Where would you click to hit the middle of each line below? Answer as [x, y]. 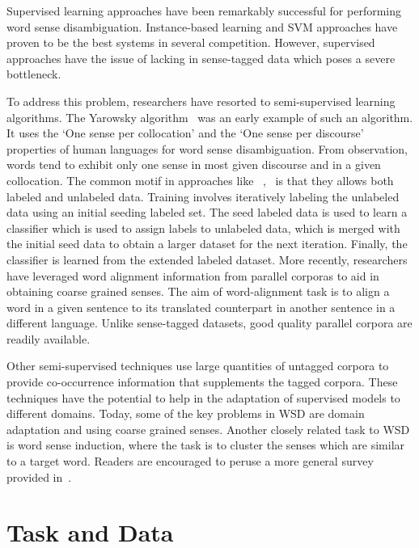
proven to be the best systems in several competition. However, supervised [191, 42]
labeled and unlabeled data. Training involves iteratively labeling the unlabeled [203, 196]
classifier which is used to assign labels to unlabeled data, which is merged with [203, 228]
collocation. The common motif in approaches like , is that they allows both [200, 180]
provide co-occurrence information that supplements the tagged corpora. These [202, 382]
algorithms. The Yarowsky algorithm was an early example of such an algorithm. [210, 117]
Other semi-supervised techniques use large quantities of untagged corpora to [198, 366]
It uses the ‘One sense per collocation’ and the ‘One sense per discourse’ [185, 133]
